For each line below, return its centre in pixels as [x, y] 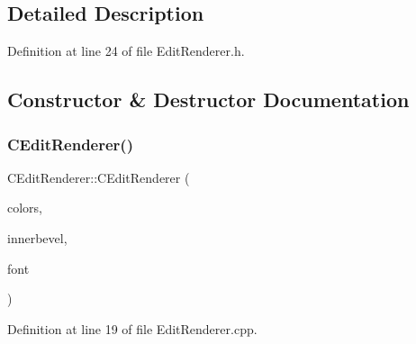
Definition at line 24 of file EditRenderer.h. [126, 51]
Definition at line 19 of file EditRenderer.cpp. [132, 328]
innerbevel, [37, 237]
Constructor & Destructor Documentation [208, 100]
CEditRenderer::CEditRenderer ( [99, 177]
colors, [25, 208]
